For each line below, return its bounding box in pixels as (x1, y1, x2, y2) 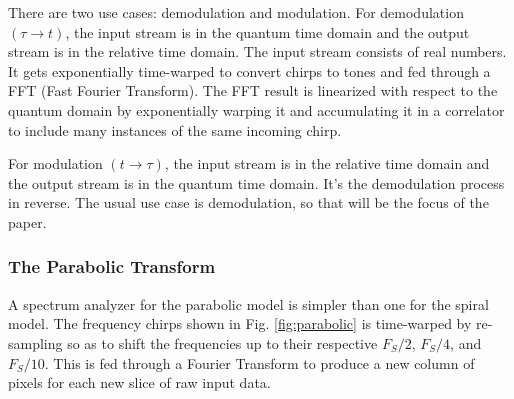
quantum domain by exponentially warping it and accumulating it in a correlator (8, 99, 505, 120)
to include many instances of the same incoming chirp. (8, 119, 342, 140)
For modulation (8, 153, 103, 174)
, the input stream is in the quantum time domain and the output (65, 21, 470, 42)
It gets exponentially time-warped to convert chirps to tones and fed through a (8, 60, 491, 81)
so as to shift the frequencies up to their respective (67, 332, 378, 353)
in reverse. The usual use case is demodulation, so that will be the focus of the (8, 192, 489, 213)
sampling (8, 332, 63, 353)
